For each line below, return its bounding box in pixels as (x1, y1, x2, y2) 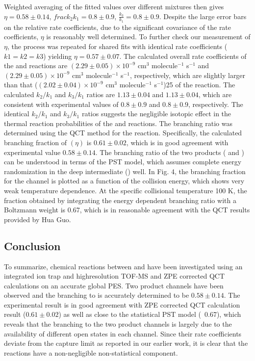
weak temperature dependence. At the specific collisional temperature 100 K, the (4, 185, 247, 195)
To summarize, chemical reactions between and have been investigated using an (4, 261, 243, 271)
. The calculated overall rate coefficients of (119, 51, 247, 61)
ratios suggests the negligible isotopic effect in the (81, 108, 231, 119)
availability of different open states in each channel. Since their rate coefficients (4, 328, 242, 338)
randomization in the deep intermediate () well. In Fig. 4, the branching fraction (4, 166, 246, 176)
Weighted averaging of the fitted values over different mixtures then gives (4, 1, 224, 11)
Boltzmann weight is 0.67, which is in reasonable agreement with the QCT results (4, 205, 250, 215)
